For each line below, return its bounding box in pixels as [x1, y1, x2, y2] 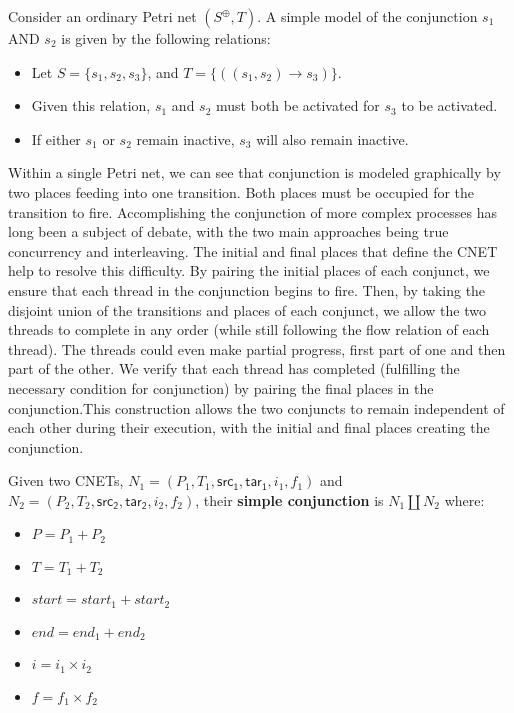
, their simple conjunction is [195, 489, 384, 510]
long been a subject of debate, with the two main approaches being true [8, 221, 449, 242]
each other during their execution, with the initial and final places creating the [8, 417, 490, 438]
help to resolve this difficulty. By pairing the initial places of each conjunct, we [8, 260, 490, 281]
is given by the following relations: [61, 28, 271, 48]
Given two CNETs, [8, 470, 124, 491]
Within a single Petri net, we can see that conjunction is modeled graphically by [8, 162, 501, 183]
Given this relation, [31, 95, 151, 116]
